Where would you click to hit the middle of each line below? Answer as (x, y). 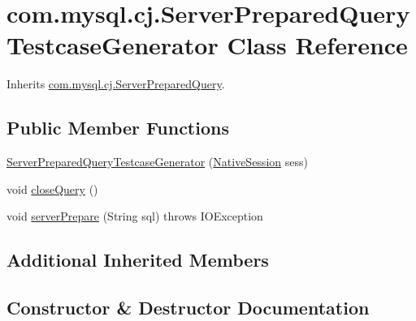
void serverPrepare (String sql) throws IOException (135, 216)
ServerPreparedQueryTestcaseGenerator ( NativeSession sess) (157, 162)
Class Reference (317, 45)
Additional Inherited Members (138, 260)
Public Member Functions (118, 128)
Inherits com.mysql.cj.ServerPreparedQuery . (116, 84)
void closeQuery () (52, 188)
